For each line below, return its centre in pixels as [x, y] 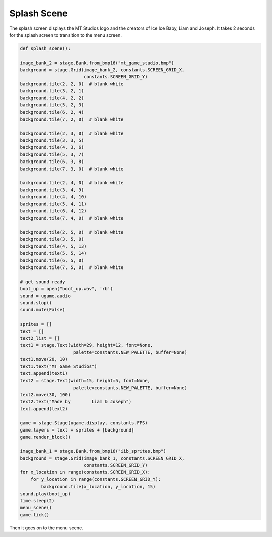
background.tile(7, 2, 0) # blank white [72, 119]
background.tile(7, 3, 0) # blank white [72, 169]
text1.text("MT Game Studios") [59, 366]
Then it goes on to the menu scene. [46, 528]
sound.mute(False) [43, 310]
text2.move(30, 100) [45, 395]
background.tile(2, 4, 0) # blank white [72, 183]
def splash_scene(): [45, 48]
